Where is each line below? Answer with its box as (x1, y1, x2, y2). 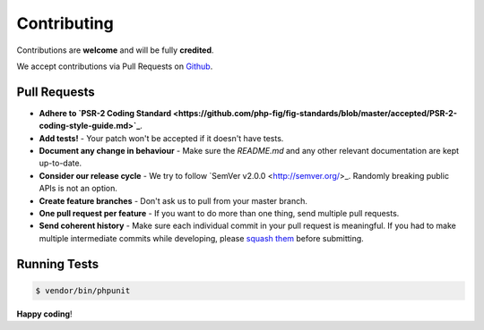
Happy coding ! (16, 309, 73, 319)
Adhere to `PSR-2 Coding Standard (39, 107, 172, 118)
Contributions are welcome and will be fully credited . (16, 45, 214, 55)
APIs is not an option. (39, 183, 118, 194)
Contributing (16, 13, 114, 33)
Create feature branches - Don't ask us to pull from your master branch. (39, 195, 308, 206)
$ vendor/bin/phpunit (35, 285, 131, 295)
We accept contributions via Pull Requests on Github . (16, 61, 213, 72)
